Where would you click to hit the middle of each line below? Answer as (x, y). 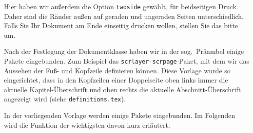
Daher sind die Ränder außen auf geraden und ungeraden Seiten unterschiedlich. (124, 16)
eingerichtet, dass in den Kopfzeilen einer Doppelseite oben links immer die (116, 80)
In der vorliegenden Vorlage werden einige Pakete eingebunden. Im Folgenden (120, 115)
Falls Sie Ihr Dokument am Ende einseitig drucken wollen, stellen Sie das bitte (121, 25)
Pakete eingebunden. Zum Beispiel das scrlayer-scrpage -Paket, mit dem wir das (127, 61)
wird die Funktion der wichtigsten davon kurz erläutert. (87, 125)
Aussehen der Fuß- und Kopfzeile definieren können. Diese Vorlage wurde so (117, 70)
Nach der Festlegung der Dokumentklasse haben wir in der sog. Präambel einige (124, 51)
